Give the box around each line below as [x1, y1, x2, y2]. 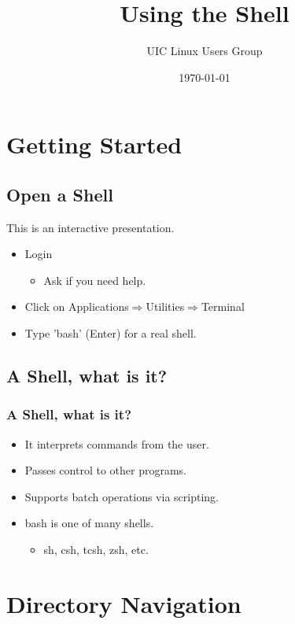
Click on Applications [24, 298, 129, 315]
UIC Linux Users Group [146, 42, 263, 59]
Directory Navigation [6, 587, 242, 619]
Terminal [201, 298, 245, 315]
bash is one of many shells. [24, 515, 154, 531]
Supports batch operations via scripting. [24, 488, 219, 504]
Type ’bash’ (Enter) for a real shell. [24, 325, 197, 342]
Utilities [146, 298, 185, 315]
